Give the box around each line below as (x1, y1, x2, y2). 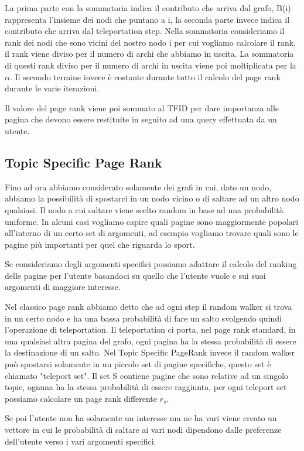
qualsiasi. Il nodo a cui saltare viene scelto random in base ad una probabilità (5, 203, 283, 216)
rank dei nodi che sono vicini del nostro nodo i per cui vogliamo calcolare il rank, (5, 36, 296, 48)
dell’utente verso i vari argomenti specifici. (5, 435, 156, 447)
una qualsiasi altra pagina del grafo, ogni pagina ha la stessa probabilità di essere (5, 334, 296, 347)
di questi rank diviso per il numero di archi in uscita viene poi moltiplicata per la (5, 59, 296, 71)
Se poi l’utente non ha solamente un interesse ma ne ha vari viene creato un (5, 412, 277, 424)
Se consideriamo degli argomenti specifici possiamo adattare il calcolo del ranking (5, 258, 297, 270)
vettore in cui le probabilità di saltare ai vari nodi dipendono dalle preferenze (5, 423, 282, 436)
